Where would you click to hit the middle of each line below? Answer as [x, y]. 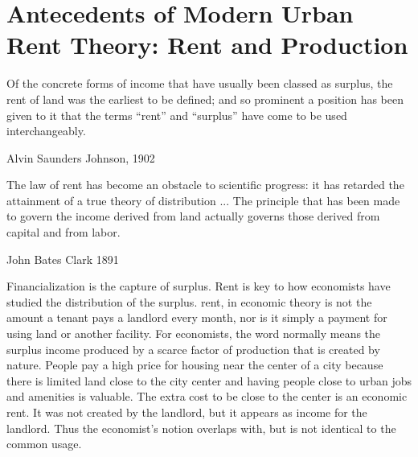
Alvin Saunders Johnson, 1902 [81, 157]
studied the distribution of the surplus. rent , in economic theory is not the [189, 301]
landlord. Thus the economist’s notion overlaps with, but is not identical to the [201, 428]
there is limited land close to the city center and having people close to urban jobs [209, 380]
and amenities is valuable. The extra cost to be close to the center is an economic [207, 396]
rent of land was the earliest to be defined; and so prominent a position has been [205, 99]
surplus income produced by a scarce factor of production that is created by [193, 349]
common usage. [44, 444]
